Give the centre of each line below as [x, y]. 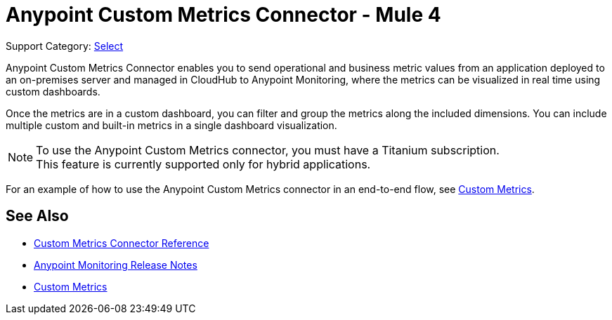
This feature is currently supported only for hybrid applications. [203, 164]
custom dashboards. [53, 91]
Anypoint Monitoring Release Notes [116, 265]
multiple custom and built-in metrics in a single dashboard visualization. [171, 125]
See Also [37, 216]
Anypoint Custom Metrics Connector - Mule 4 [223, 15]
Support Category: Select [65, 46]
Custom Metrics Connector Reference [122, 243]
